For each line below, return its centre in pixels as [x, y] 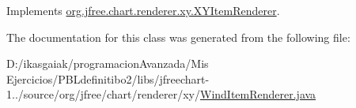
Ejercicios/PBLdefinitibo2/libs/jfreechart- [108, 78]
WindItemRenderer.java [258, 94]
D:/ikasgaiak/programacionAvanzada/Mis [108, 63]
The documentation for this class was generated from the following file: [178, 37]
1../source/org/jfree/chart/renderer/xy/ [103, 94]
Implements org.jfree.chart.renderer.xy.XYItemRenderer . [143, 10]
